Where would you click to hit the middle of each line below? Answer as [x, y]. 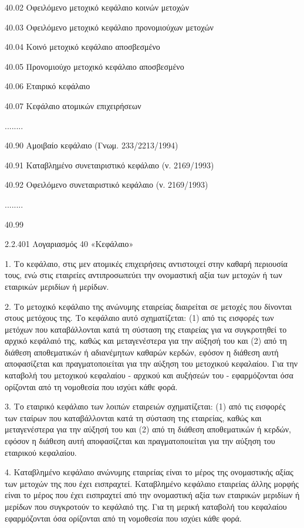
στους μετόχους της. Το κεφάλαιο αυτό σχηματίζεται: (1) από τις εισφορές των [139, 318]
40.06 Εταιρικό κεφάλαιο [48, 86]
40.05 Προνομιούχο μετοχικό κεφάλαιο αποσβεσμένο [94, 66]
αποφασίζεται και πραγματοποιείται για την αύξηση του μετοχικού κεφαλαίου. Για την [151, 363]
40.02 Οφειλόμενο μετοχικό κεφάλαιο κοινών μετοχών [97, 7]
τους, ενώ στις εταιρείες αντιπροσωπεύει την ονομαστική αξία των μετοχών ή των [143, 275]
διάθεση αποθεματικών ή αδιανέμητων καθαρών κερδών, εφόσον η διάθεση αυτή [142, 352]
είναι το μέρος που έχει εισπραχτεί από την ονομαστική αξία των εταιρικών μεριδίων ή [152, 495]
